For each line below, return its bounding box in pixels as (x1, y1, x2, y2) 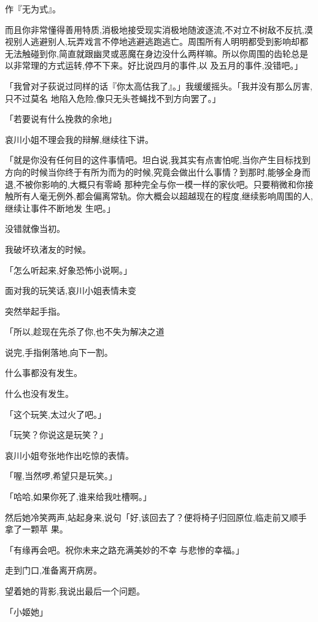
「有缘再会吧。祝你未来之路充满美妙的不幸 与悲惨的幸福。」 (5, 543, 244, 556)
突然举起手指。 (5, 304, 65, 317)
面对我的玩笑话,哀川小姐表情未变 (5, 284, 136, 297)
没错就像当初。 (5, 222, 65, 235)
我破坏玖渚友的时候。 (5, 242, 91, 255)
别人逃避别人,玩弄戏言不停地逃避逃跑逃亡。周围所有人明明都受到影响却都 (13, 35, 308, 48)
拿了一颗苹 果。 (5, 523, 68, 536)
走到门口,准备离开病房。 (5, 564, 102, 577)
